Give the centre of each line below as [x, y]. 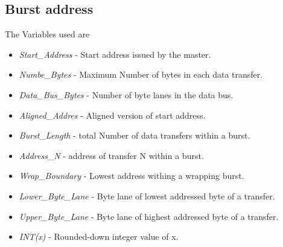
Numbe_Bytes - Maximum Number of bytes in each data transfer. [141, 74]
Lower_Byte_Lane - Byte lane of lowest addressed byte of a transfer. [147, 195]
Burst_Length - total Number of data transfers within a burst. [135, 135]
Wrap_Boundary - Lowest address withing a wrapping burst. [132, 176]
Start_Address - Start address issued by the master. [115, 54]
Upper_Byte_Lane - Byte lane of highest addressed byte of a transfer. [149, 216]
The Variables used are [47, 34]
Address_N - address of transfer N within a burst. [111, 155]
